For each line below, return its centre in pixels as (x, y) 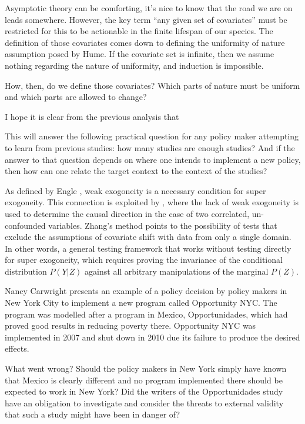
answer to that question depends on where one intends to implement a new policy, (153, 159)
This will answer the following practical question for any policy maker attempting (152, 136)
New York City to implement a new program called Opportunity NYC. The (141, 303)
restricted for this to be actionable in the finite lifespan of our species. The (139, 31)
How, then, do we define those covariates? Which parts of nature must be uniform (152, 85)
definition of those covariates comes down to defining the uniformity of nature (145, 42)
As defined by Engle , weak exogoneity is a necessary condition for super (135, 190)
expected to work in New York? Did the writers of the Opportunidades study (144, 391)
